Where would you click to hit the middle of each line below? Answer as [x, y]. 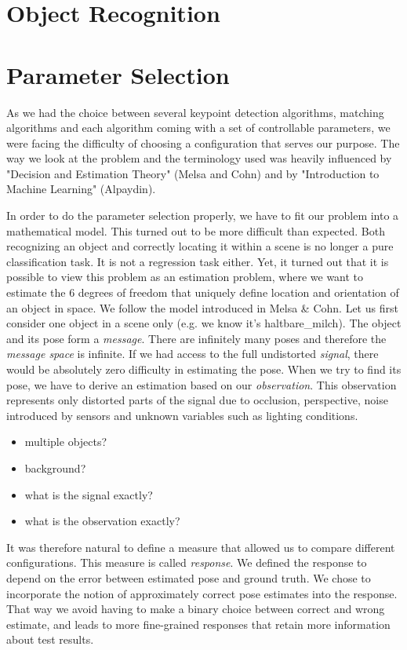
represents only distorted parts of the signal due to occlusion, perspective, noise [197, 400]
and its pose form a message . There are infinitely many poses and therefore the [196, 338]
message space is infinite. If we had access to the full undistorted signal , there [193, 354]
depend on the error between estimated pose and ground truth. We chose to [189, 577]
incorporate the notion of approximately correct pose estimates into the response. [202, 593]
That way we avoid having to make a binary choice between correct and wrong [196, 609]
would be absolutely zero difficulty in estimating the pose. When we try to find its [204, 369]
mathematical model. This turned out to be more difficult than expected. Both [196, 230]
